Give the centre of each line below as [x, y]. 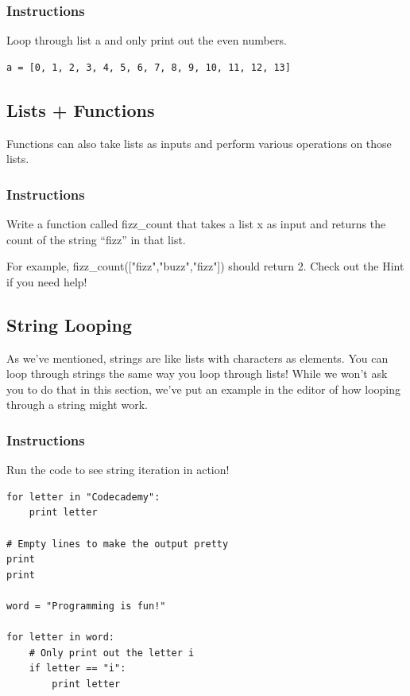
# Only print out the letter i [112, 653]
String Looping [69, 324]
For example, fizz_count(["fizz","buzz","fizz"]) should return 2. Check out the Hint [205, 266]
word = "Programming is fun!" [86, 606]
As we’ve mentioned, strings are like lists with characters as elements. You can [197, 358]
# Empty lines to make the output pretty [118, 544]
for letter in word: [61, 638]
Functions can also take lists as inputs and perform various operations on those [199, 143]
